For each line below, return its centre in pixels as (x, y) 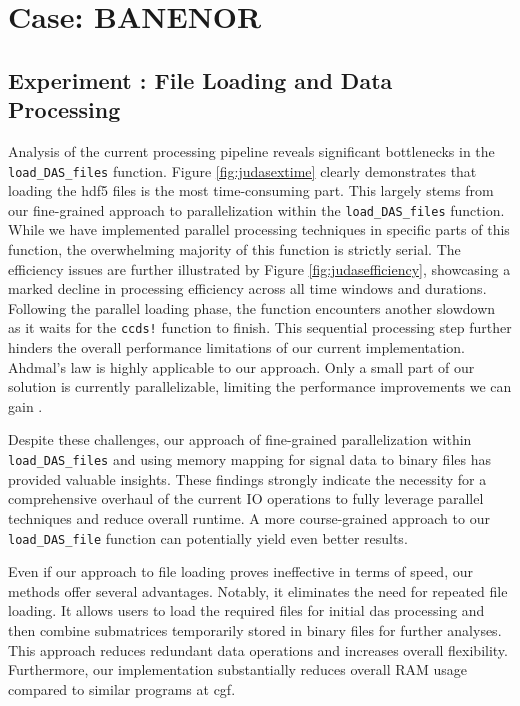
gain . (25, 405)
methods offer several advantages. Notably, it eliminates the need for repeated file (258, 590)
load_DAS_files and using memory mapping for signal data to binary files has (249, 459)
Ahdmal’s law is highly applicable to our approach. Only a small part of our (241, 366)
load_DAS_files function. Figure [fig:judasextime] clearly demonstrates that (242, 170)
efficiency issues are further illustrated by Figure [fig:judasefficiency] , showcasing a (259, 268)
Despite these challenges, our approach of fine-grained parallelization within (240, 439)
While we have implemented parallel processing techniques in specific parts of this (259, 229)
